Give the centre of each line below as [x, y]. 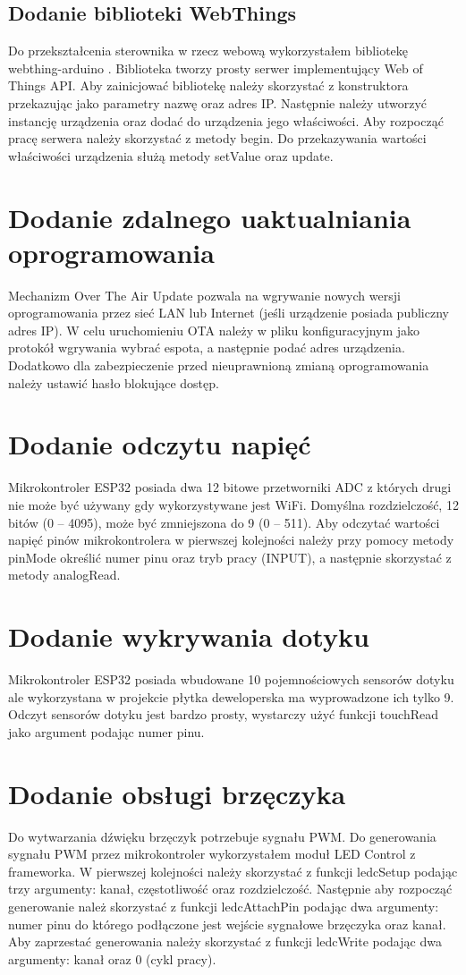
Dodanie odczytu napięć [160, 444]
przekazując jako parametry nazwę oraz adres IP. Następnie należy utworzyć [217, 102]
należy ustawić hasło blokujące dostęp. [114, 382]
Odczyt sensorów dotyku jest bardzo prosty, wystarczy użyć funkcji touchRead [224, 714]
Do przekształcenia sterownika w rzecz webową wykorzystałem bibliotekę [208, 51]
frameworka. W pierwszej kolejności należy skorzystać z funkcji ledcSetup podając [233, 871]
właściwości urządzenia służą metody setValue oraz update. [171, 155]
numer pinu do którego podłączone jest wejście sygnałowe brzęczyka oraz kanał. [227, 924]
